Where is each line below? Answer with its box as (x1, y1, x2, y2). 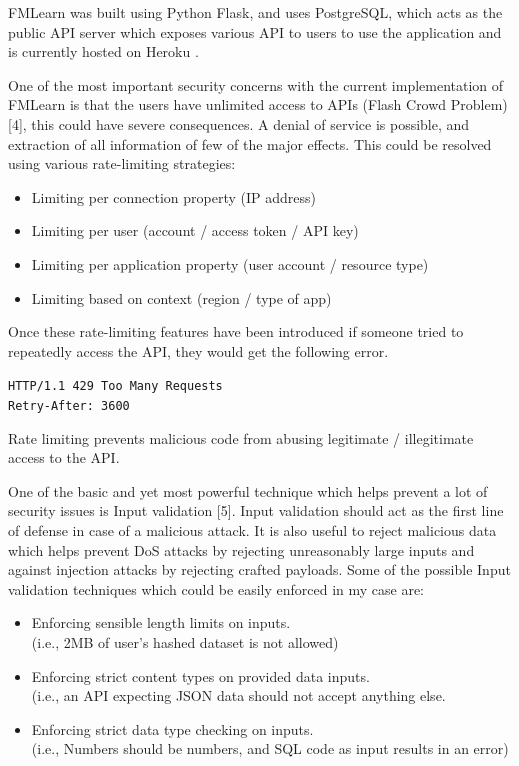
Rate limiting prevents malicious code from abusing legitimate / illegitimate (8, 427, 474, 448)
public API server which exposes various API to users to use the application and (8, 21, 502, 42)
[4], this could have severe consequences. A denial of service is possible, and (8, 113, 470, 134)
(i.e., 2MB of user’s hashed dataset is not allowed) (31, 631, 339, 652)
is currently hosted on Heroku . (8, 41, 199, 62)
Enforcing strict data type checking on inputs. (31, 718, 314, 739)
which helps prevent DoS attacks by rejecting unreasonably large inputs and (8, 539, 475, 560)
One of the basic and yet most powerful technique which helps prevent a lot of (8, 480, 488, 501)
